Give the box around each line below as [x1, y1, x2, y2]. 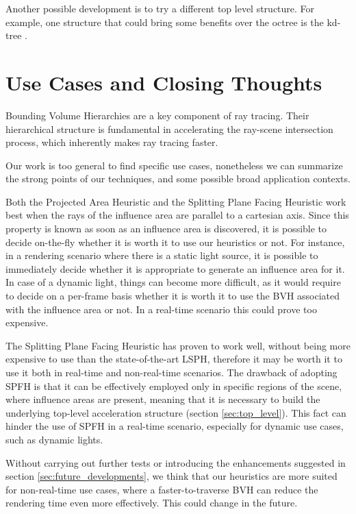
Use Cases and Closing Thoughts [5, 68, 322, 96]
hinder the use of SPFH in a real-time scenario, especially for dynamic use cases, [5, 419, 344, 433]
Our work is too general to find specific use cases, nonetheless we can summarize [5, 158, 343, 172]
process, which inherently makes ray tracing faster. [5, 135, 218, 149]
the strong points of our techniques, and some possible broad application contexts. [5, 171, 351, 186]
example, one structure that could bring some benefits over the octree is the [5, 14, 324, 29]
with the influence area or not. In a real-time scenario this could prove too [5, 302, 317, 316]
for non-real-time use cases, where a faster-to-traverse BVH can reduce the [5, 482, 318, 496]
